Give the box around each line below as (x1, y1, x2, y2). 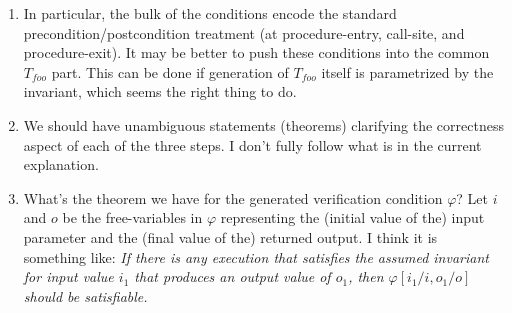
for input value (23, 266, 114, 287)
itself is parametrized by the (321, 61, 494, 82)
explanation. (23, 154, 99, 175)
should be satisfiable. (23, 285, 148, 306)
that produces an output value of (134, 266, 331, 287)
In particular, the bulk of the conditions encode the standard (23, 3, 397, 23)
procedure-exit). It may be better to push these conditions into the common (23, 42, 490, 63)
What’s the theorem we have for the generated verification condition (23, 187, 443, 208)
